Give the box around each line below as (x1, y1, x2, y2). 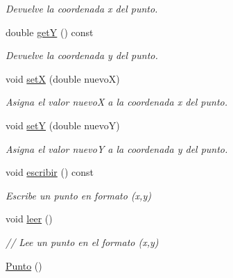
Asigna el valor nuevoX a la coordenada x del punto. (6, 95, 228, 109)
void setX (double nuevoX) (6, 71, 120, 85)
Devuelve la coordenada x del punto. (6, 1, 158, 15)
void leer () (6, 211, 53, 226)
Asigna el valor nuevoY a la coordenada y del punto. (6, 141, 228, 156)
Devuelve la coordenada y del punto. (6, 48, 158, 63)
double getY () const (6, 24, 94, 39)
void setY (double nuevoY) (6, 117, 120, 132)
